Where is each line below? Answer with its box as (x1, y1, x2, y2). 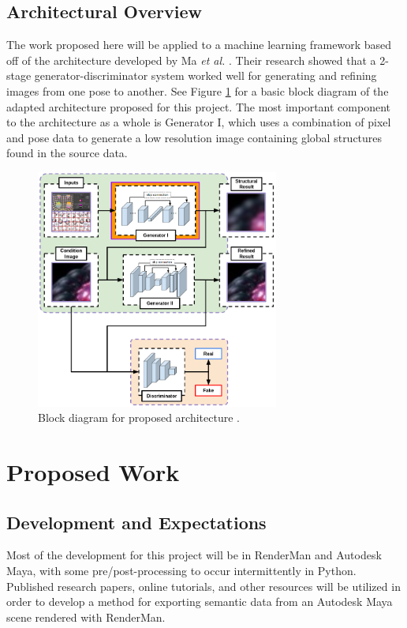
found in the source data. (6, 145, 128, 161)
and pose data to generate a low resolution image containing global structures (6, 129, 383, 145)
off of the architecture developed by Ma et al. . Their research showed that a (6, 51, 376, 68)
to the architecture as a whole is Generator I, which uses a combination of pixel (6, 114, 391, 130)
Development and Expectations (6, 510, 267, 534)
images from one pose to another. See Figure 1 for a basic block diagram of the (6, 82, 389, 99)
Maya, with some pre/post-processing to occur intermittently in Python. (6, 562, 357, 579)
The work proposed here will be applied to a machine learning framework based (6, 36, 392, 53)
